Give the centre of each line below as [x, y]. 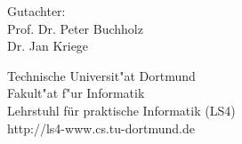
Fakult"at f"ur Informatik [76, 93]
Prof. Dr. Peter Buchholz [75, 28]
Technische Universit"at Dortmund [101, 75]
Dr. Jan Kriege [48, 46]
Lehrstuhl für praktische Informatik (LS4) [121, 110]
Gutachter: [36, 11]
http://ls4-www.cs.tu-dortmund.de [101, 128]
